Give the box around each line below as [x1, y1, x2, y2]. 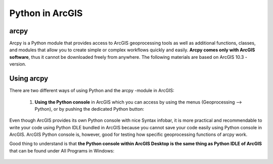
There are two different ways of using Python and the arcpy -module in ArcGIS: [9, 88, 174, 94]
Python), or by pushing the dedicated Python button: [34, 106, 144, 112]
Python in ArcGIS [9, 8, 83, 19]
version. [9, 61, 26, 67]
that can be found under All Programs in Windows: [9, 147, 115, 153]
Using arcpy [9, 74, 49, 83]
